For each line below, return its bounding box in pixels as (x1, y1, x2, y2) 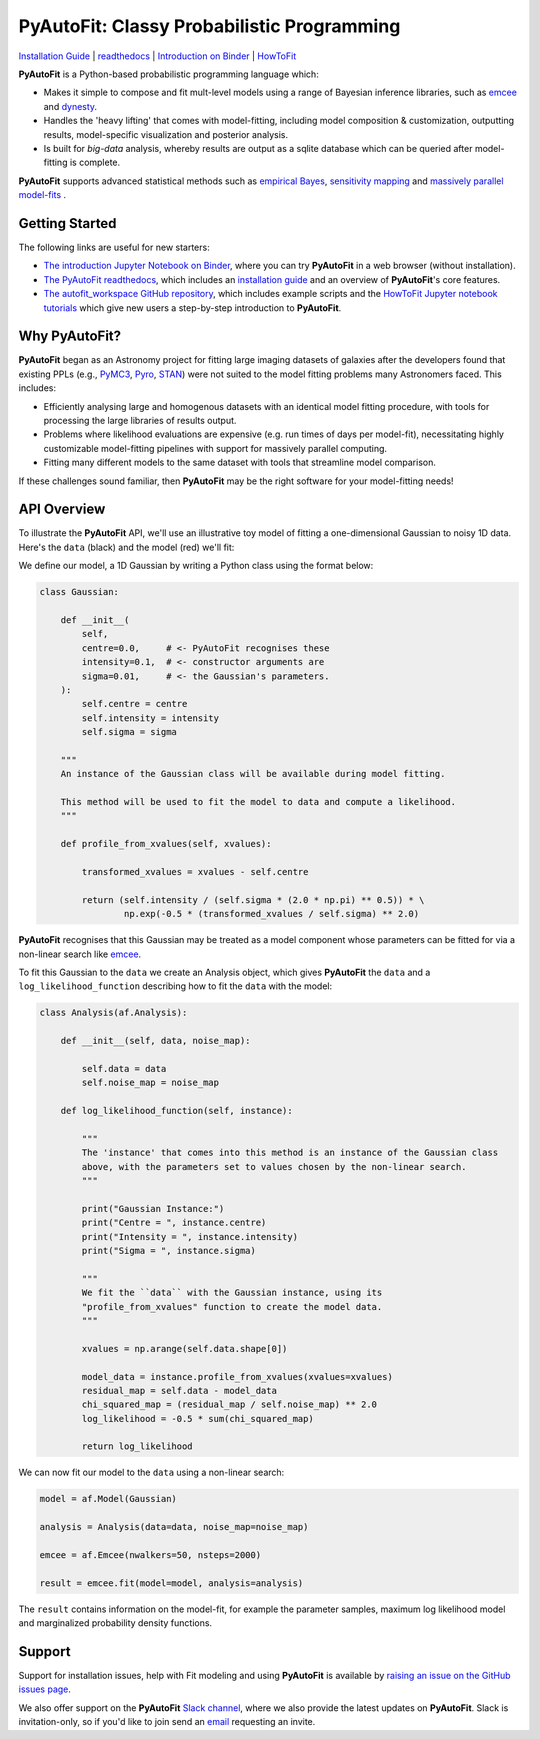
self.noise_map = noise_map (81, 1077, 220, 1089)
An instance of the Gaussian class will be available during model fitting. (60, 768, 446, 780)
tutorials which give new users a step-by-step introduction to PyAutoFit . (43, 301, 342, 314)
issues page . (18, 1683, 72, 1695)
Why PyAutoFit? (18, 328, 122, 345)
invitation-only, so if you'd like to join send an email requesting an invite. (18, 1716, 316, 1728)
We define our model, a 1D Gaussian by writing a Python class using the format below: (18, 560, 374, 572)
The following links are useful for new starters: (18, 241, 210, 253)
